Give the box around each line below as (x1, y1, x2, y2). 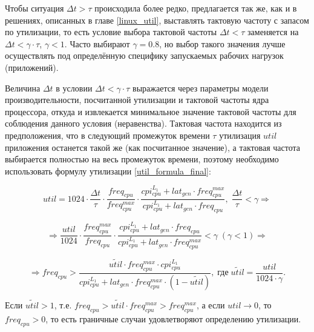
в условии (56, 81, 93, 94)
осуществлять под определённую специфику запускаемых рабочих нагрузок (5, 49, 284, 62)
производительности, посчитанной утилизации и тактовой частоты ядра (5, 93, 269, 106)
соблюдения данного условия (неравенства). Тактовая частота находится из (5, 117, 282, 130)
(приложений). (5, 61, 59, 73)
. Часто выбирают (64, 37, 130, 50)
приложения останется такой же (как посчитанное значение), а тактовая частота (5, 141, 300, 153)
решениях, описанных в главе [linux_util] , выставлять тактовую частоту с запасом (5, 13, 309, 26)
